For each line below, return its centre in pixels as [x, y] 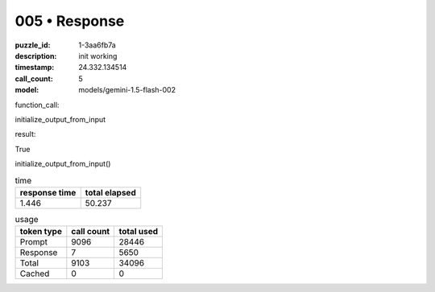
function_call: [37, 105]
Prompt [34, 242]
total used [139, 232]
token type [41, 232]
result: [25, 134]
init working [98, 56]
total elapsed [110, 192]
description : [36, 56]
